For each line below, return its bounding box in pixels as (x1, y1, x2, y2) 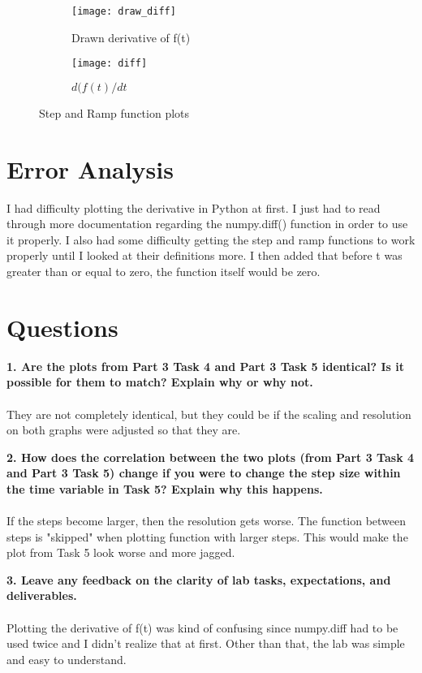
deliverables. (6, 587, 77, 604)
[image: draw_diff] (71, 6, 176, 17)
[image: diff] (71, 58, 148, 70)
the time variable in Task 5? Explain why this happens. (6, 480, 323, 497)
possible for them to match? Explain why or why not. (6, 373, 313, 390)
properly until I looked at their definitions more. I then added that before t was (6, 247, 403, 264)
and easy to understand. (6, 650, 127, 667)
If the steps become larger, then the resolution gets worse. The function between (6, 512, 407, 529)
